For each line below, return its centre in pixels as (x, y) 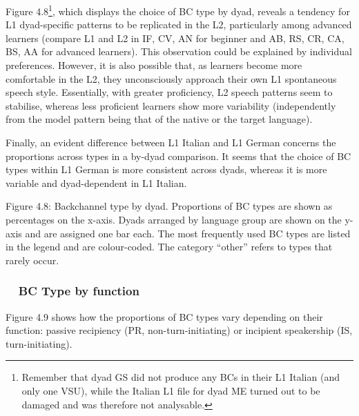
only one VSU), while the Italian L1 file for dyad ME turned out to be (171, 390)
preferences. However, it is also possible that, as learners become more (154, 65)
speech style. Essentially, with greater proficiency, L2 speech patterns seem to (169, 92)
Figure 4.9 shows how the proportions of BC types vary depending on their (164, 316)
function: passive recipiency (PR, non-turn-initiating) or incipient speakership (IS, (179, 330)
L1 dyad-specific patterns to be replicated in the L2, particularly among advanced (179, 24)
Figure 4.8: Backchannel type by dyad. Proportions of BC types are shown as (169, 206)
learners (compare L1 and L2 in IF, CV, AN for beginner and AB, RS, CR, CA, (175, 38)
